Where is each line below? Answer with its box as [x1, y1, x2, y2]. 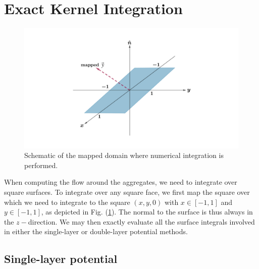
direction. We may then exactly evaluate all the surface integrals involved [28, 216, 255, 227]
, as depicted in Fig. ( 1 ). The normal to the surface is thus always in [41, 206, 253, 217]
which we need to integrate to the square [4, 196, 130, 207]
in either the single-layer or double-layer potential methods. [4, 226, 188, 237]
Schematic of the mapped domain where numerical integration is [24, 150, 224, 160]
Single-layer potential [4, 251, 118, 266]
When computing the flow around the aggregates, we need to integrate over [4, 177, 237, 187]
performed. [24, 159, 58, 170]
